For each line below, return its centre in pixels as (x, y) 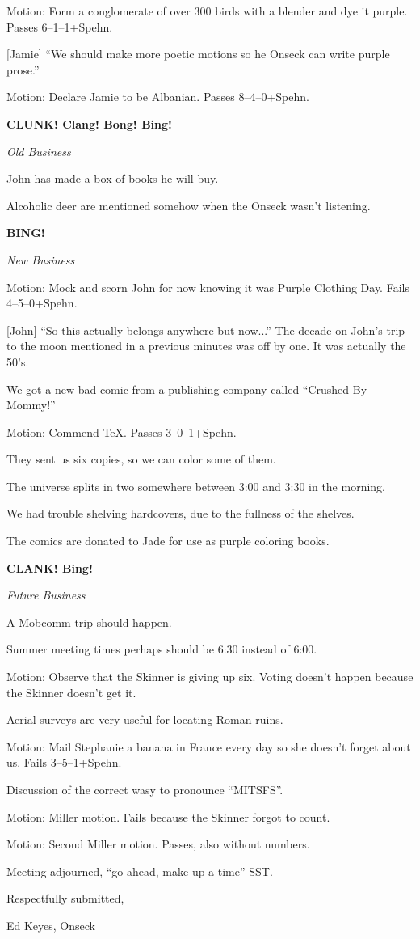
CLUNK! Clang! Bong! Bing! (89, 123)
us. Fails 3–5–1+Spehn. (64, 762)
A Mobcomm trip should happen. (89, 622)
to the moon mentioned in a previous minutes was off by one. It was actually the (206, 346)
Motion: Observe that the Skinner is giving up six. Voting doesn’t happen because (210, 677)
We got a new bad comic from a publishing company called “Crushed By (187, 389)
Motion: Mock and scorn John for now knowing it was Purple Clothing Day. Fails (208, 287)
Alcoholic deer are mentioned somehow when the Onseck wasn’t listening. (189, 205)
